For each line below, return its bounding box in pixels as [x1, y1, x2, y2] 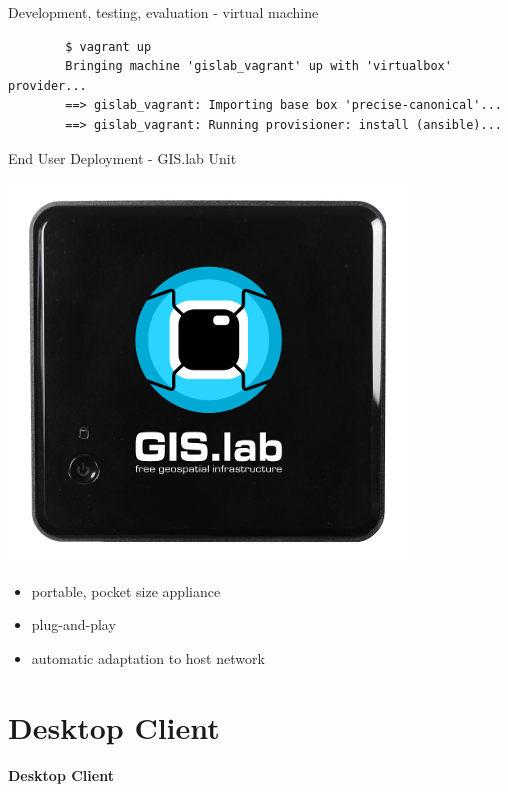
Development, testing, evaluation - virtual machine [8, 2, 319, 22]
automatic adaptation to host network [31, 647, 265, 668]
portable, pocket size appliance [31, 580, 221, 601]
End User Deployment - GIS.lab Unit [8, 147, 237, 168]
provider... [8, 78, 87, 93]
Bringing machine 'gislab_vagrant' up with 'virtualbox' [65, 59, 452, 74]
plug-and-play [31, 614, 116, 635]
